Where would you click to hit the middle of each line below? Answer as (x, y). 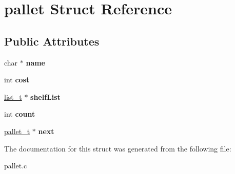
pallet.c (16, 166)
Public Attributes (52, 41)
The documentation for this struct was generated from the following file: (118, 148)
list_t (13, 96)
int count (20, 114)
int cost (17, 80)
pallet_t (17, 131)
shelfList (45, 96)
